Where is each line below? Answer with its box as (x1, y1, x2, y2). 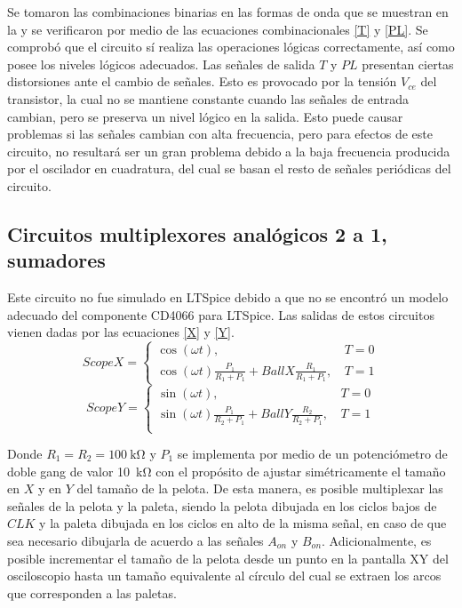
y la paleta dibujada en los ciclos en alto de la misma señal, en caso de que (39, 514, 447, 532)
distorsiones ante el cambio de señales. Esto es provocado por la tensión (7, 72, 397, 91)
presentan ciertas (362, 54, 454, 73)
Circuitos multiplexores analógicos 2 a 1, (7, 220, 387, 247)
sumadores (7, 246, 106, 274)
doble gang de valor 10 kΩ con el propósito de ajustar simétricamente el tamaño (7, 461, 446, 480)
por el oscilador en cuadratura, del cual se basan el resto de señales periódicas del (7, 159, 451, 178)
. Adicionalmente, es (322, 531, 432, 549)
